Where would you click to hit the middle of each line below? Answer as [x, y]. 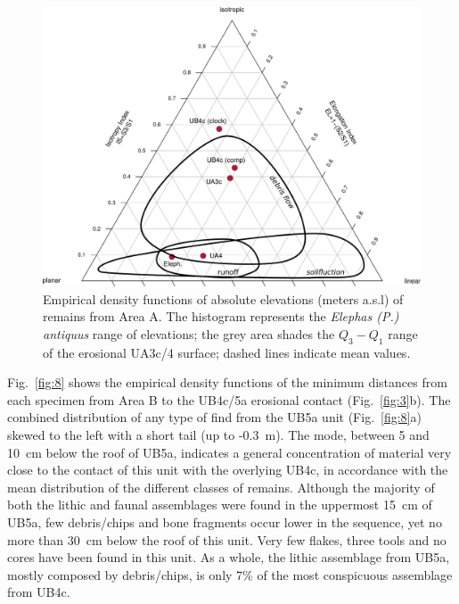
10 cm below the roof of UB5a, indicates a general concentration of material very [229, 452]
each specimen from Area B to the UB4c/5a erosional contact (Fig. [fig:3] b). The [229, 399]
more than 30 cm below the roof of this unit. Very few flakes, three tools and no [227, 539]
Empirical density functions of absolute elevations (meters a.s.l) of [223, 298]
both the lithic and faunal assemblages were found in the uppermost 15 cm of [220, 505]
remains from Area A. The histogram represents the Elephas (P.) [221, 316]
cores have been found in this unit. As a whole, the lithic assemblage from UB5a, [229, 557]
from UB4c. [39, 592]
